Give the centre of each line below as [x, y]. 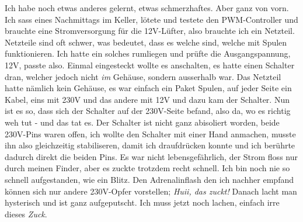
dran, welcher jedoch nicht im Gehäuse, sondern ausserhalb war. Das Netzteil [143, 76]
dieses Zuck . [26, 214]
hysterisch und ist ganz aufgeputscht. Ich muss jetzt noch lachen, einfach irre [142, 202]
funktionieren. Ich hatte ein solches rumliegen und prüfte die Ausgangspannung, [148, 53]
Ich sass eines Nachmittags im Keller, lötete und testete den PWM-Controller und [151, 19]
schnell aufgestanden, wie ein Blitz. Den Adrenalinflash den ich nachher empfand [149, 179]
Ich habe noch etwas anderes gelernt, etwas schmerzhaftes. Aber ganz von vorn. [147, 8]
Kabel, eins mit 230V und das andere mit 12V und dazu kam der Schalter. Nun [147, 99]
